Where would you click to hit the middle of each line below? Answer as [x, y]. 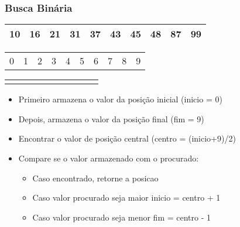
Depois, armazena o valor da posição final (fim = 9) [111, 118]
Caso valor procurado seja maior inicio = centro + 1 [126, 197]
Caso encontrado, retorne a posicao [95, 178]
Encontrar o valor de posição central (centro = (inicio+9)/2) [127, 138]
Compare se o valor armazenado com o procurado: [109, 158]
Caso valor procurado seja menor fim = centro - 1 [122, 217]
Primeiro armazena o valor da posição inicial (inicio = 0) [120, 99]
